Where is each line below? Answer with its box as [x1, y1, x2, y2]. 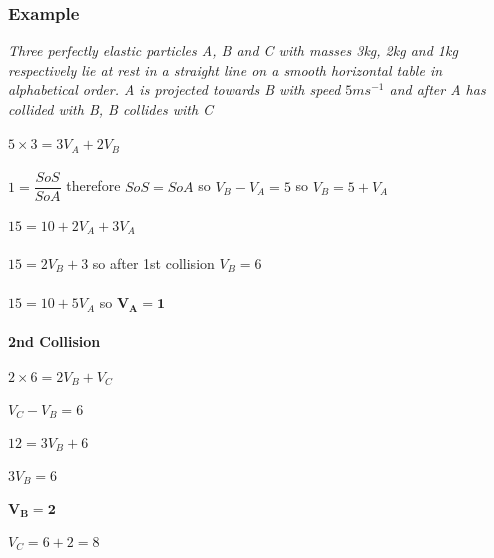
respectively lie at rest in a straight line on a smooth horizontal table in [8, 59, 443, 80]
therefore [66, 175, 121, 196]
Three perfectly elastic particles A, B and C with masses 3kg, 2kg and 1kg [8, 40, 458, 61]
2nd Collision [8, 331, 101, 352]
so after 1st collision [92, 252, 215, 273]
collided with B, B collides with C [8, 99, 214, 119]
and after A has [389, 79, 486, 100]
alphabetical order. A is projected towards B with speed [8, 79, 341, 100]
